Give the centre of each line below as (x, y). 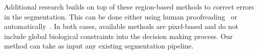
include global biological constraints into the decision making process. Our (118, 36)
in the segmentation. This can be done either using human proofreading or (121, 16)
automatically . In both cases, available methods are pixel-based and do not (121, 26)
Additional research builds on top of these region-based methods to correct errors (129, 6)
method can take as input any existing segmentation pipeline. (99, 46)
